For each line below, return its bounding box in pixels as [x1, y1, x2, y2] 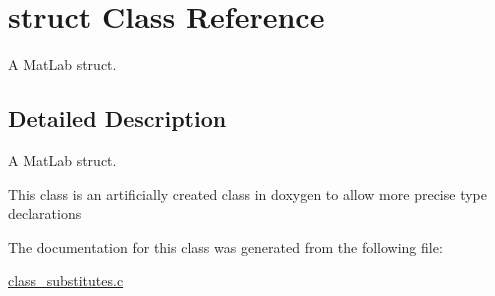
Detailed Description [8, 103, 227, 134]
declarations [8, 203, 82, 224]
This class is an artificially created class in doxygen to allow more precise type [8, 183, 487, 204]
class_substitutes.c [8, 270, 124, 291]
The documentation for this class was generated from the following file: [8, 236, 443, 257]
